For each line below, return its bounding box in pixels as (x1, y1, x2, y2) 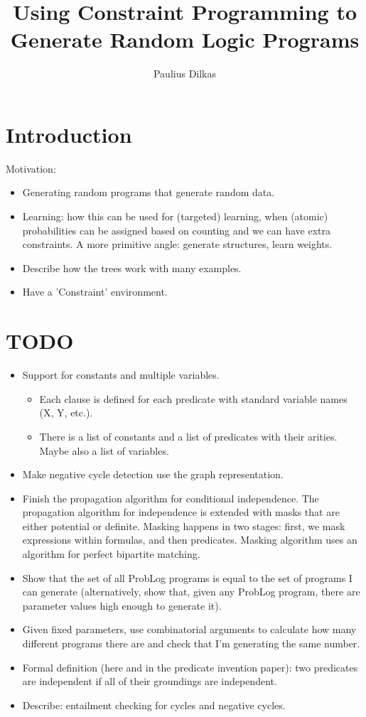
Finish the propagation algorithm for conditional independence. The (22, 490, 319, 505)
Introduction (6, 119, 132, 149)
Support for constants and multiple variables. (22, 367, 220, 382)
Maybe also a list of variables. (39, 443, 169, 458)
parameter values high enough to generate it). (22, 598, 222, 613)
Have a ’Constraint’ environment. (22, 284, 168, 299)
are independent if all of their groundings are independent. (22, 674, 277, 689)
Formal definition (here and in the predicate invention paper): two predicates (22, 659, 358, 674)
